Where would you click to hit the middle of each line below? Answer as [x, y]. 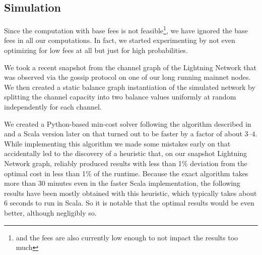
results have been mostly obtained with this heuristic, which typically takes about [130, 193]
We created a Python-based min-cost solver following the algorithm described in [128, 123]
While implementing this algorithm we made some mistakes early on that [117, 143]
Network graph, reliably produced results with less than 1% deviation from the [126, 163]
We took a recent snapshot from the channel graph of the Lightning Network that [130, 67]
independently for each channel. [53, 107]
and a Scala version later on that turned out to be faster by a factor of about [123, 134]
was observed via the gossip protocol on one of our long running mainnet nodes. [127, 77]
